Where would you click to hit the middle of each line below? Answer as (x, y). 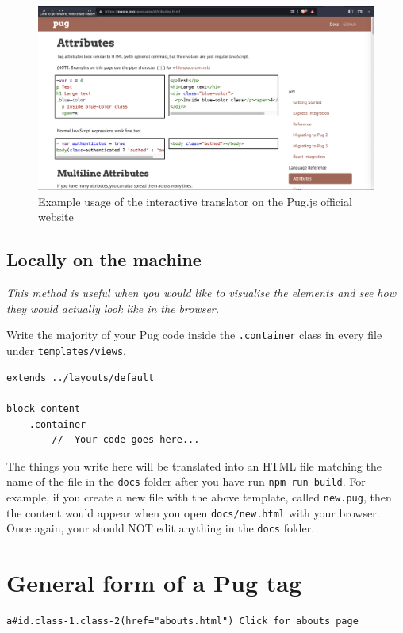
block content (44, 408)
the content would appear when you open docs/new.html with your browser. (193, 512)
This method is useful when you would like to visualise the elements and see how (201, 293)
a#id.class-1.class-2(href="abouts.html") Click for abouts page (182, 622)
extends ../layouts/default (81, 378)
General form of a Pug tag (154, 583)
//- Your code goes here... (126, 440)
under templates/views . (67, 351)
